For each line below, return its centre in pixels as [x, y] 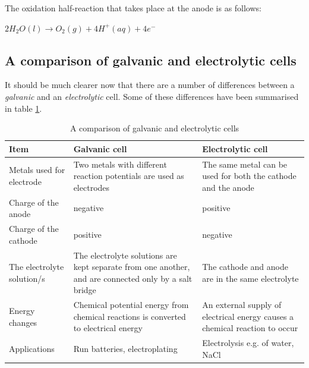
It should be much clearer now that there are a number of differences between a [150, 85]
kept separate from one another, [132, 267]
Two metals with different [120, 164]
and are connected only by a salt [133, 278]
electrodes [92, 187]
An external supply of [242, 305]
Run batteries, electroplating [125, 348]
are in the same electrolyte [250, 278]
